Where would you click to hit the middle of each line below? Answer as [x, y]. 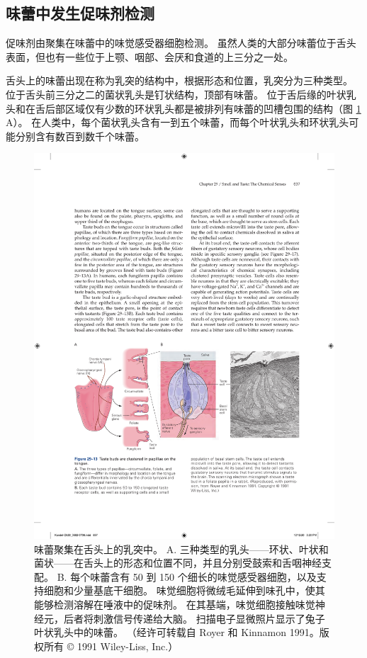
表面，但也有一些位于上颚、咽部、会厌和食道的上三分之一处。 [149, 56]
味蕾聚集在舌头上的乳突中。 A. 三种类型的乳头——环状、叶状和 [181, 549]
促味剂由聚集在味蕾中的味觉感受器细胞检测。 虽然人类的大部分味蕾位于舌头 [181, 43]
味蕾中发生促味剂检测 [80, 13]
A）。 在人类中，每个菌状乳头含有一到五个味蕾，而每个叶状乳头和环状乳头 [177, 122]
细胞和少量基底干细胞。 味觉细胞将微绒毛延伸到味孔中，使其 [184, 590]
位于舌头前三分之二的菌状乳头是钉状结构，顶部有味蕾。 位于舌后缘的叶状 [176, 94]
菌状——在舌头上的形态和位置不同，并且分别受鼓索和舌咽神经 [178, 563]
